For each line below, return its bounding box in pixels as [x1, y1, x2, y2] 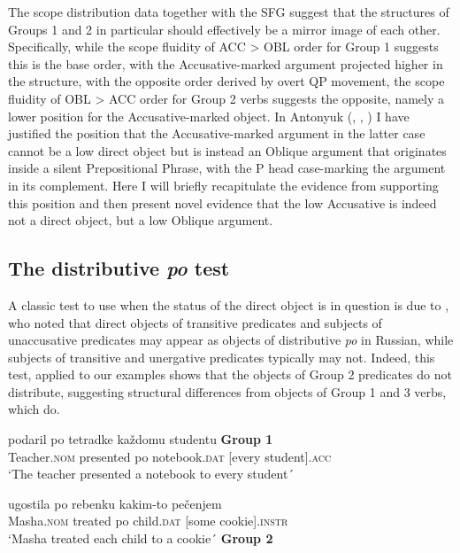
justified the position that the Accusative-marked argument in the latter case [8, 124, 425, 143]
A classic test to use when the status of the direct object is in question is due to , [8, 295, 449, 314]
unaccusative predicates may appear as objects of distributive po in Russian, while [8, 331, 454, 349]
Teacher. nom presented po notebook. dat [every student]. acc [8, 447, 332, 465]
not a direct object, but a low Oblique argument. [8, 211, 273, 230]
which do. [8, 400, 60, 418]
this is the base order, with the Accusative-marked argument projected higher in [8, 54, 443, 73]
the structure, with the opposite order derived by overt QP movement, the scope [8, 72, 445, 90]
